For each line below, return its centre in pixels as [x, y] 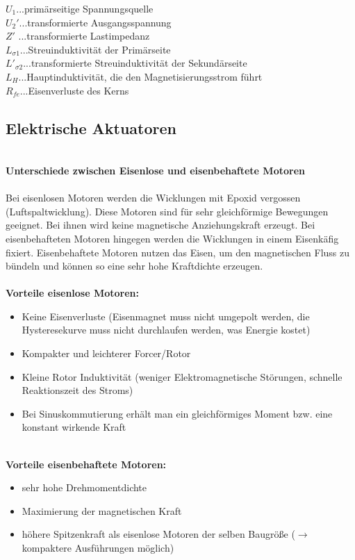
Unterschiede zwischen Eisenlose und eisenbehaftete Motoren [155, 170]
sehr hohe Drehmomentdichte [84, 487]
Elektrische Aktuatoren [91, 127]
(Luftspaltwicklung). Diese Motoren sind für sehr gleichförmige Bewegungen [167, 211]
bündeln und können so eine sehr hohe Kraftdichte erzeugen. [134, 266]
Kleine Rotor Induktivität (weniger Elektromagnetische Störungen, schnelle [182, 376]
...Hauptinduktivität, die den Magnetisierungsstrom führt [140, 76]
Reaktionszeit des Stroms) [77, 390]
